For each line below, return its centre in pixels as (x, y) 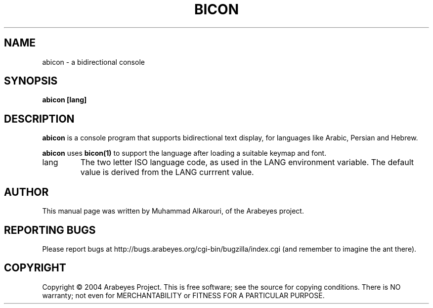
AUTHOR (26, 192)
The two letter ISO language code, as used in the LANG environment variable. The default (247, 162)
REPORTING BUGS (50, 230)
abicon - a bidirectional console (93, 62)
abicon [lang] (65, 100)
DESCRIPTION (39, 119)
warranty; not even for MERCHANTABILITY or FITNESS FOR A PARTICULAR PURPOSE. (183, 295)
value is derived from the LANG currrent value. (167, 172)
